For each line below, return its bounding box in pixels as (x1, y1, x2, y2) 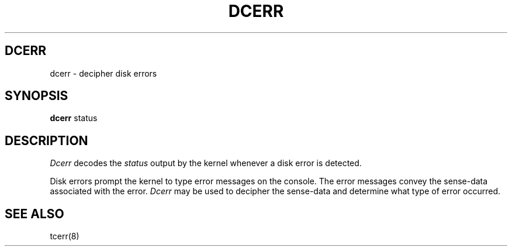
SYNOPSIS (5, 88, 68, 104)
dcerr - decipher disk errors (50, 68, 157, 78)
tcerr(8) (50, 231, 79, 242)
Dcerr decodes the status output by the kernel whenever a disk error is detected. (50, 158, 362, 169)
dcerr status (50, 113, 98, 123)
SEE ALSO (5, 206, 64, 221)
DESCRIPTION (5, 133, 88, 148)
